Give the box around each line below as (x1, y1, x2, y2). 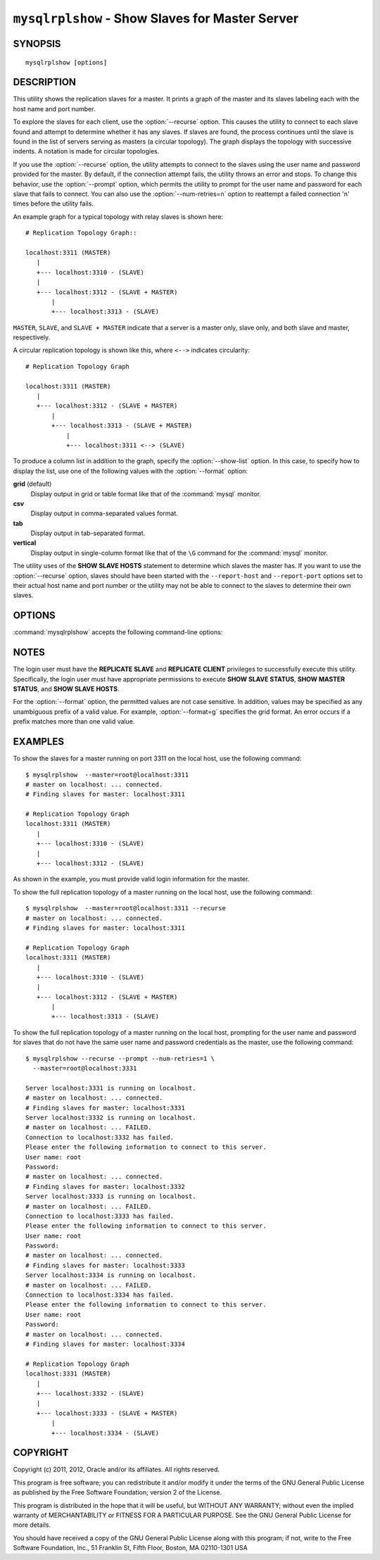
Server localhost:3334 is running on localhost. (25, 1271, 196, 1279)
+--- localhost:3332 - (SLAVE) (36, 1389, 144, 1397)
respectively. (13, 333, 51, 341)
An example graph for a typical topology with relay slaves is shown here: (13, 212, 224, 221)
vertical (13, 539, 37, 547)
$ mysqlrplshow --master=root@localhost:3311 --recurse (25, 905, 227, 912)
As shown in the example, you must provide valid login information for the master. (13, 875, 250, 883)
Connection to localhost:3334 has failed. (25, 1291, 175, 1299)
